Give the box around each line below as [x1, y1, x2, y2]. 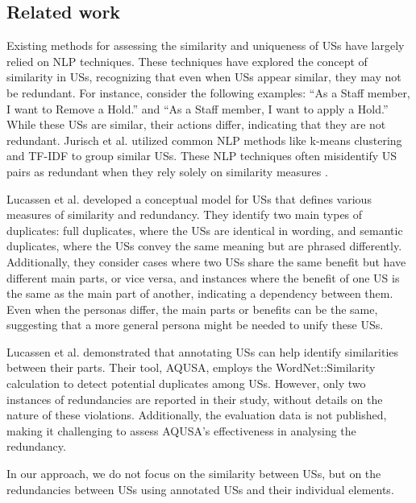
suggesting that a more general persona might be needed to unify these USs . [6, 316, 384, 333]
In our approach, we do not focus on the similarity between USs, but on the [6, 465, 381, 482]
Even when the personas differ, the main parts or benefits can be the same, [6, 300, 378, 317]
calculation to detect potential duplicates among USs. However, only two [6, 375, 366, 392]
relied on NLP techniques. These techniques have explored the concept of [6, 52, 368, 69]
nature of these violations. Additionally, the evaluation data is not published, [6, 406, 387, 423]
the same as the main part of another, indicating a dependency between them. [6, 285, 393, 302]
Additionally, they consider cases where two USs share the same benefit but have [6, 253, 406, 270]
